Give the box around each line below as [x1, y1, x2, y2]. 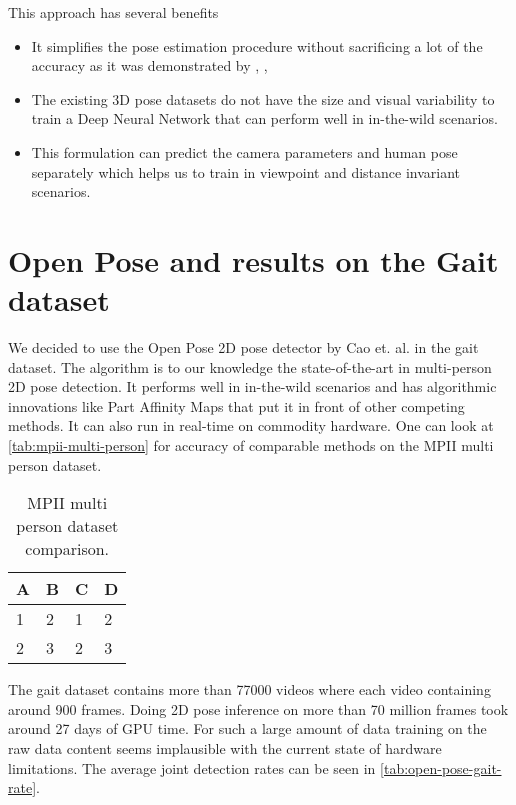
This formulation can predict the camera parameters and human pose [31, 141, 458, 162]
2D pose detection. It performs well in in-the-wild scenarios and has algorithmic [8, 376, 497, 397]
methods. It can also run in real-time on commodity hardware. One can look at [8, 415, 494, 436]
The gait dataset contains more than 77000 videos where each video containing [8, 679, 491, 700]
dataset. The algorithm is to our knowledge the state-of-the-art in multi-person [8, 356, 492, 377]
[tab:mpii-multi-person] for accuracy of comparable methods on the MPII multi [8, 435, 494, 456]
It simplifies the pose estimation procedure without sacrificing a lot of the [31, 35, 483, 56]
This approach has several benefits [8, 2, 219, 22]
